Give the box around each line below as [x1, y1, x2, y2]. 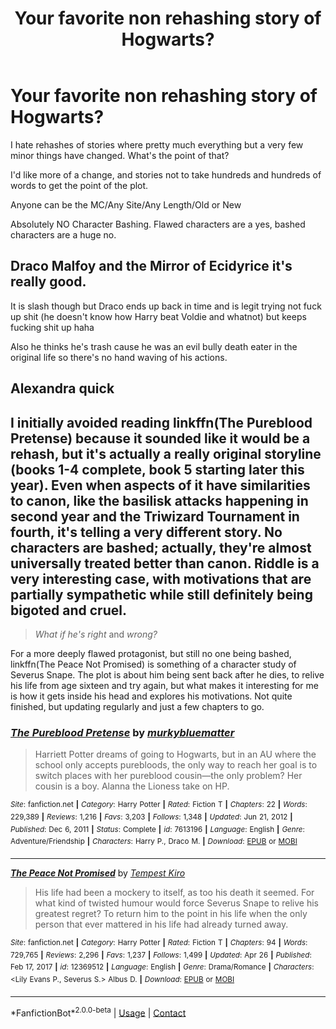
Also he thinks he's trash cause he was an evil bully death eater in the [10, 340, 298, 352]
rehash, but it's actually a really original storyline [10, 445, 322, 462]
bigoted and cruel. [10, 602, 127, 619]
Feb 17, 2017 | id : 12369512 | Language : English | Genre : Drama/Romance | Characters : [10, 962, 315, 972]
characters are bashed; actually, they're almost [10, 539, 312, 556]
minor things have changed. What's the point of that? [10, 149, 230, 161]
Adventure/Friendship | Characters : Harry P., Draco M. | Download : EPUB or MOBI [10, 837, 298, 847]
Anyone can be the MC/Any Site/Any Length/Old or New [10, 198, 242, 211]
